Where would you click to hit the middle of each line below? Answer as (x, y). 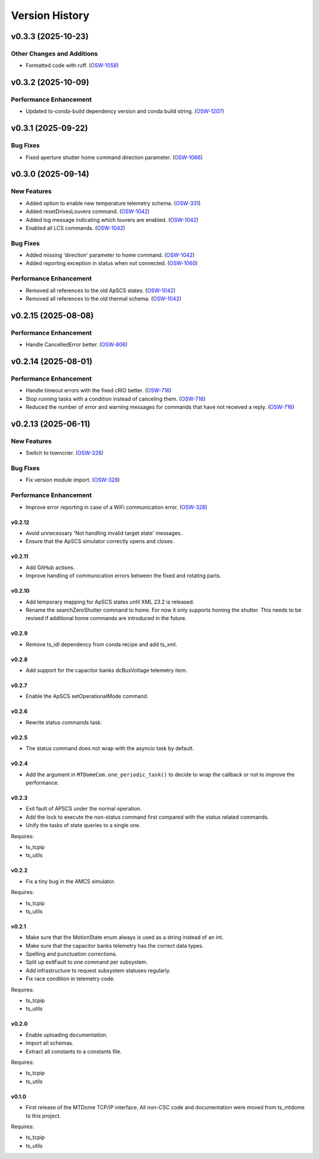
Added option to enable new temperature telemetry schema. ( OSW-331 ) (113, 203)
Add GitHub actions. (50, 567)
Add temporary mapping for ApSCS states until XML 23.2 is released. (110, 602)
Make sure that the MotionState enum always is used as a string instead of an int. (125, 937)
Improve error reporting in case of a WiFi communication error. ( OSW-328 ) (117, 507)
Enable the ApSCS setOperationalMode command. (87, 696)
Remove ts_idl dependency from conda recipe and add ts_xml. (101, 644)
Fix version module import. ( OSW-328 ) (73, 480)
